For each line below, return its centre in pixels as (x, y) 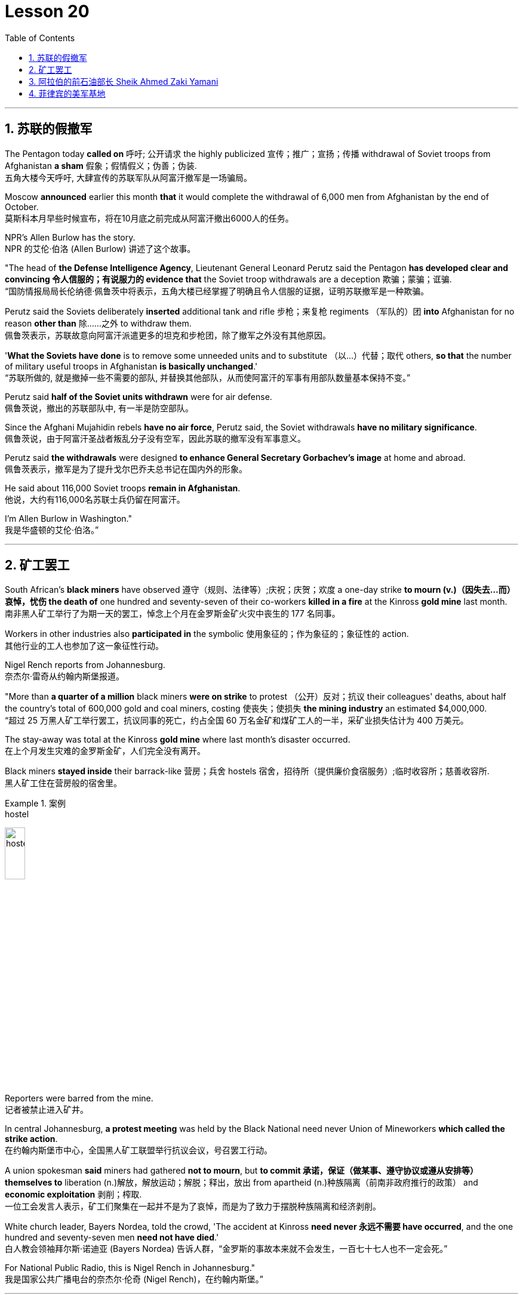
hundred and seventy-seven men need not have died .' (112, 1237)
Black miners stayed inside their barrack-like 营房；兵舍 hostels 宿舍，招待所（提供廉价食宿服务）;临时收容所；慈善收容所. (247, 771)
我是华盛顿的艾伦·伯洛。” (52, 530)
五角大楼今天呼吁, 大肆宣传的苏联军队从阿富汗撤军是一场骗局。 (128, 177)
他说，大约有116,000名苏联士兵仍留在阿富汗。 (95, 499)
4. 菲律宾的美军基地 (67, 93)
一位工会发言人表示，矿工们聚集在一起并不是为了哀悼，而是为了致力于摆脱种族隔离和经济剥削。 (193, 1206)
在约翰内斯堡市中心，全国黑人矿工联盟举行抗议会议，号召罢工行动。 (139, 1150)
